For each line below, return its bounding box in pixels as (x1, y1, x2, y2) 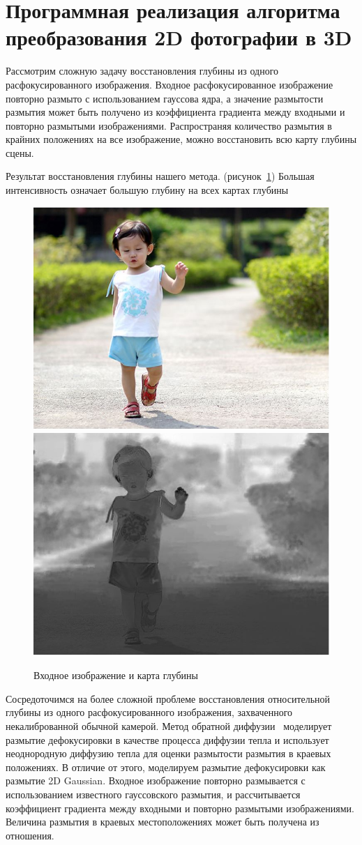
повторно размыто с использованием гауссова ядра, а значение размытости (6, 91, 324, 105)
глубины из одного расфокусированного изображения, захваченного (6, 705, 293, 720)
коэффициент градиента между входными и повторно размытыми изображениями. (6, 800, 354, 815)
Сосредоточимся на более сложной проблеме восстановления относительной (6, 691, 331, 706)
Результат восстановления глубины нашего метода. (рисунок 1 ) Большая (6, 169, 315, 183)
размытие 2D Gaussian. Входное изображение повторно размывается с (6, 773, 306, 788)
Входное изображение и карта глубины (33, 668, 199, 683)
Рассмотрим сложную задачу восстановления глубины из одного (6, 63, 279, 78)
